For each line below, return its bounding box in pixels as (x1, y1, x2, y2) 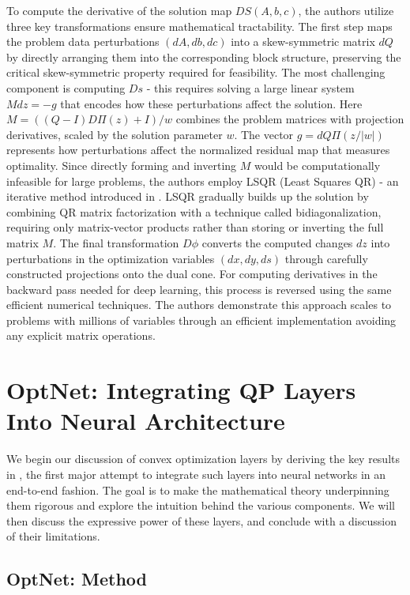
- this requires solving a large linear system (146, 79, 355, 96)
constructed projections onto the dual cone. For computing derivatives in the (6, 265, 378, 282)
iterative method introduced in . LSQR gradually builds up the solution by (6, 188, 369, 205)
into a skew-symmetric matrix (231, 33, 375, 50)
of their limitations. (6, 528, 100, 544)
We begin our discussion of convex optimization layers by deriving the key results (6, 450, 401, 467)
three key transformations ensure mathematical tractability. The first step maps (6, 17, 393, 34)
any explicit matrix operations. (6, 327, 156, 344)
